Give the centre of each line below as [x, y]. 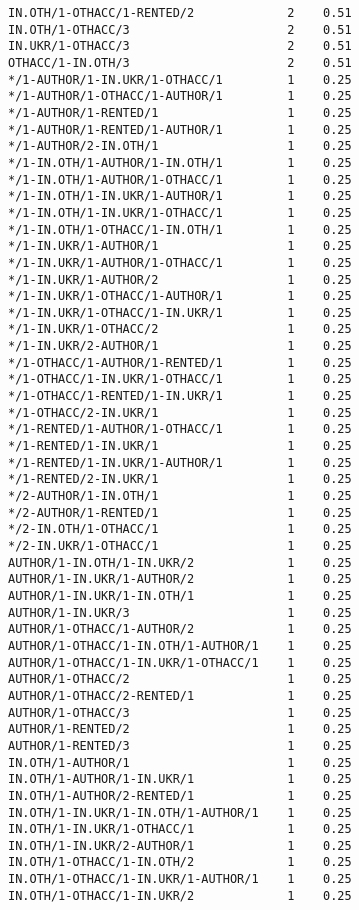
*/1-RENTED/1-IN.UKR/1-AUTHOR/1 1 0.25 [180, 462]
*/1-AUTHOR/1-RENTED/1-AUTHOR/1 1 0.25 [180, 129]
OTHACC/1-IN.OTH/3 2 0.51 [180, 62]
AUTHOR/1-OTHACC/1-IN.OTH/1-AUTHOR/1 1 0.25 [180, 645]
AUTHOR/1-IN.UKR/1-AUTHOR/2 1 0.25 [180, 579]
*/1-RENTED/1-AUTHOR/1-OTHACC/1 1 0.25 [180, 429]
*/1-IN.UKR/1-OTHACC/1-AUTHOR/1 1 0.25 [180, 296]
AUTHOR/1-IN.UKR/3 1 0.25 [180, 612]
